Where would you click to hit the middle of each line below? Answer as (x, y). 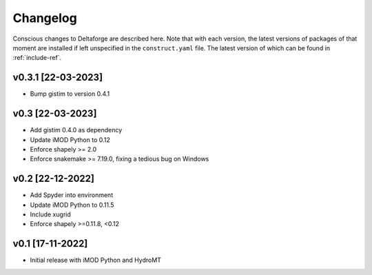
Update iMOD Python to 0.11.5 (72, 205)
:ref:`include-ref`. (37, 58)
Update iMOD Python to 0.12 (70, 140)
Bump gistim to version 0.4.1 (70, 94)
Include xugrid (51, 214)
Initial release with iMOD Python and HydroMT (96, 260)
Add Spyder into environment (72, 195)
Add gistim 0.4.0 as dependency (76, 130)
